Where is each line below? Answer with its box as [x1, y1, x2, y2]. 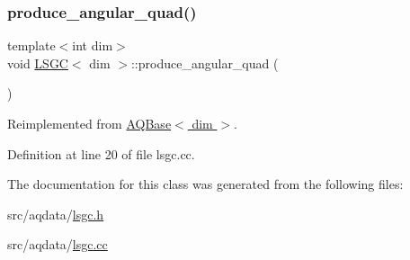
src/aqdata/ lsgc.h [7, 204, 104, 223]
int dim [72, 36, 113, 55]
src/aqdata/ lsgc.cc [7, 235, 108, 254]
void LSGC [7, 53, 68, 72]
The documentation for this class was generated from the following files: [7, 175, 404, 193]
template [7, 36, 56, 55]
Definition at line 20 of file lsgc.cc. [7, 144, 195, 163]
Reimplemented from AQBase [7, 114, 172, 132]
